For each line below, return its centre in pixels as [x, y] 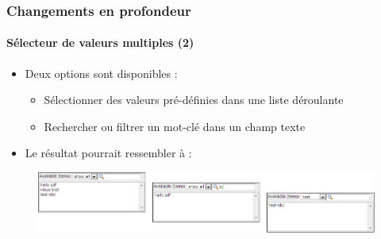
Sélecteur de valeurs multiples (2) [100, 42]
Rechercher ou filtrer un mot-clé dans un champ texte [175, 126]
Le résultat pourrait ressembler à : [108, 153]
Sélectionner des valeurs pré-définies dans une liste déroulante [194, 100]
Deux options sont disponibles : [101, 73]
